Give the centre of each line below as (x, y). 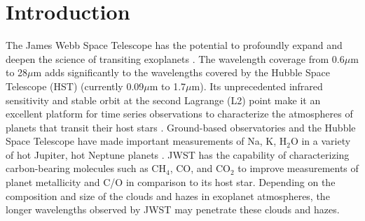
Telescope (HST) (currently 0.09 (75, 86)
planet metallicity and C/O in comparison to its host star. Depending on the (171, 182)
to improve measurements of (298, 168)
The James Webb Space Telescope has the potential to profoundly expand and (174, 45)
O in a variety (321, 141)
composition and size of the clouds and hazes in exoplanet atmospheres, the (168, 195)
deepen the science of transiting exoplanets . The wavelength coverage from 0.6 (175, 58)
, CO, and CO (200, 168)
